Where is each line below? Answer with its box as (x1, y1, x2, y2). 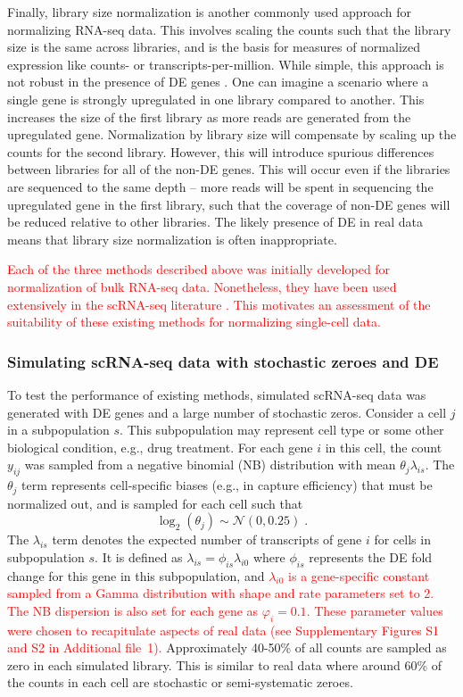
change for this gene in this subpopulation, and (7, 566, 265, 585)
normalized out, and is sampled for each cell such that (7, 494, 303, 512)
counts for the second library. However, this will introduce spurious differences (7, 142, 434, 161)
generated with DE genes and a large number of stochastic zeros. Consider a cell (7, 402, 447, 421)
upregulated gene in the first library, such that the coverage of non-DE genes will (7, 195, 451, 213)
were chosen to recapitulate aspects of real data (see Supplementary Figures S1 (7, 620, 440, 639)
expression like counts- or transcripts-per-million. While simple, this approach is (7, 54, 444, 73)
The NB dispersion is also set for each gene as (7, 601, 259, 619)
